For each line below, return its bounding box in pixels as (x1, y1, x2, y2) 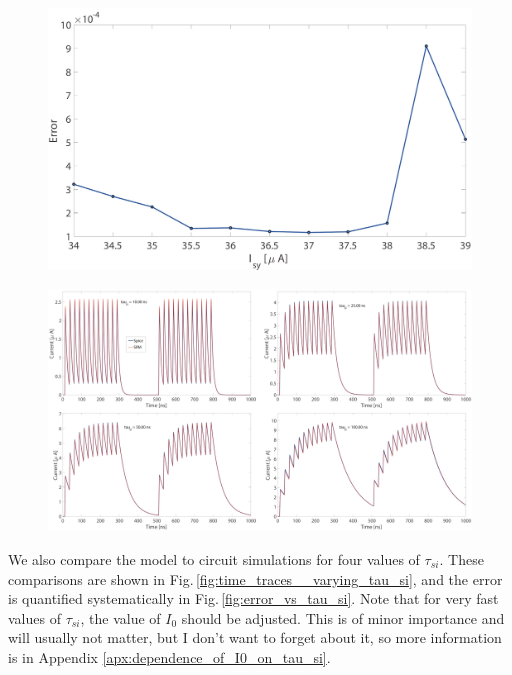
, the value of (80, 607, 161, 628)
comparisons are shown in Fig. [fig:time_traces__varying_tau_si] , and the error (8, 568, 503, 589)
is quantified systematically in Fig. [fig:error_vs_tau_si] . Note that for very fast (8, 588, 499, 609)
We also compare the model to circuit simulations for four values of (8, 548, 420, 569)
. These (439, 548, 484, 569)
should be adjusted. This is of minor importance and (181, 607, 505, 628)
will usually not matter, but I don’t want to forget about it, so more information (8, 627, 502, 648)
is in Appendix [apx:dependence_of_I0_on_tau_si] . (8, 646, 331, 667)
